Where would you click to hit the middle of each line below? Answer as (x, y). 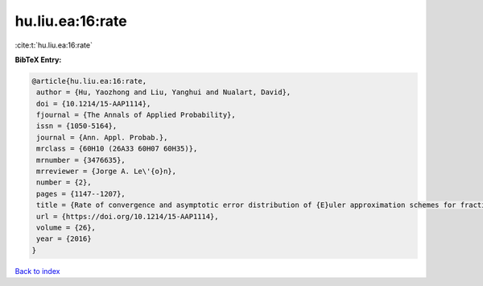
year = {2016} (64, 239)
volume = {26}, (66, 228)
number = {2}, (64, 182)
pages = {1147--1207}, (81, 194)
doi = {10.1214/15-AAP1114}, (94, 104)
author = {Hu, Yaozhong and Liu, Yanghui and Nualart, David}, (164, 92)
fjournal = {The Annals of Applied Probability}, (136, 115)
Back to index (37, 271)
